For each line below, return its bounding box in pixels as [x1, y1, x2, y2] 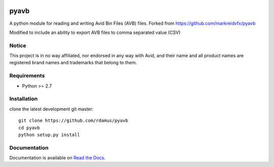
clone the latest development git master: [9, 106, 94, 112]
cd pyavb [18, 124, 40, 131]
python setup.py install [18, 132, 80, 138]
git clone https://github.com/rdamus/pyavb [18, 118, 128, 123]
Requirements [9, 72, 45, 79]
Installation [9, 95, 38, 102]
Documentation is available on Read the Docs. [9, 155, 106, 161]
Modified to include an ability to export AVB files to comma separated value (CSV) [9, 29, 181, 35]
